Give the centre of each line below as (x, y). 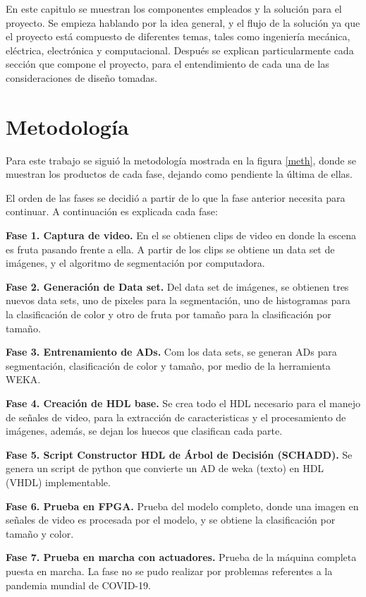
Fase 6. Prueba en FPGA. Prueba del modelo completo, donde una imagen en (182, 506)
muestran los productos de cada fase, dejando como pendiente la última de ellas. (179, 174)
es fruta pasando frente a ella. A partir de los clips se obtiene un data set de (170, 249)
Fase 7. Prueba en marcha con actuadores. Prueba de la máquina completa (181, 557)
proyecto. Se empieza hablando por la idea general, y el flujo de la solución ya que (183, 22)
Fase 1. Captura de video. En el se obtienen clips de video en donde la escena (181, 235)
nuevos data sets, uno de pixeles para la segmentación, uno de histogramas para (178, 300)
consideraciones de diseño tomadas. (81, 77)
